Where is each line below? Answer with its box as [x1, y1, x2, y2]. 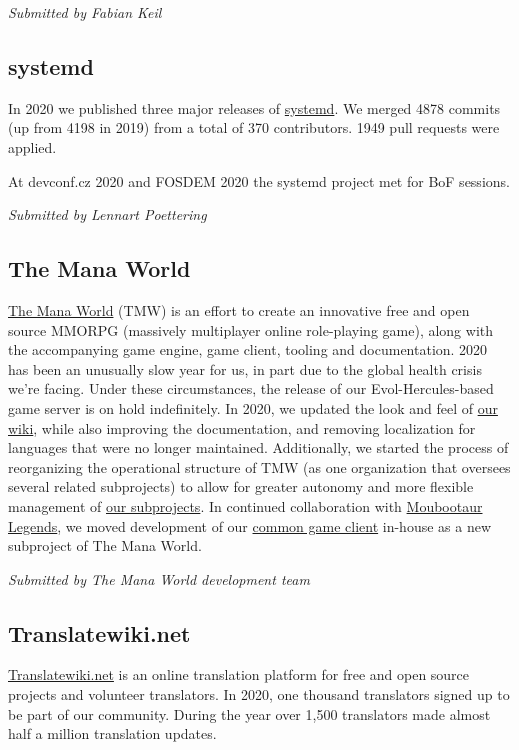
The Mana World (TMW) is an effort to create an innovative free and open [8, 299, 470, 320]
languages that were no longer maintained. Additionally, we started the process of [8, 437, 509, 458]
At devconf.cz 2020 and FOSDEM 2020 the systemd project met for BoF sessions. [8, 170, 510, 191]
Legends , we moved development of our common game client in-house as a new [8, 515, 492, 536]
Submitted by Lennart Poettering [8, 204, 207, 225]
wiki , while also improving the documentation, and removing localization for [8, 417, 476, 438]
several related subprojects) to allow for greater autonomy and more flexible [8, 476, 474, 497]
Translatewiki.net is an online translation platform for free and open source [8, 664, 470, 685]
